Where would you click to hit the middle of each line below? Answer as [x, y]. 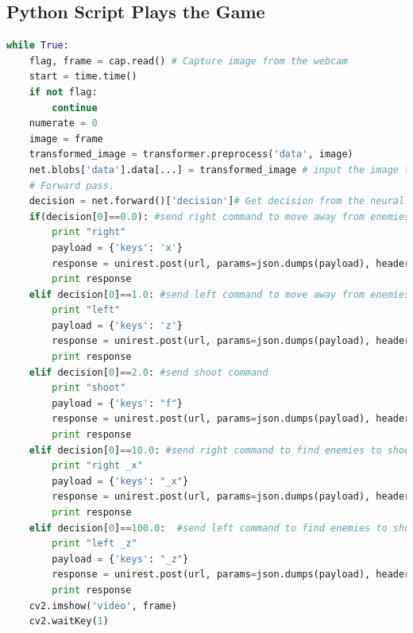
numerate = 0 [63, 124]
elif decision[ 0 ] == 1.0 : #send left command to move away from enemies [220, 294]
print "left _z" [95, 544]
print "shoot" [89, 388]
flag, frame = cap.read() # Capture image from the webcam [188, 61]
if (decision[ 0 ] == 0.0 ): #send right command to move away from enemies [220, 216]
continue [75, 108]
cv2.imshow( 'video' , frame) [103, 606]
